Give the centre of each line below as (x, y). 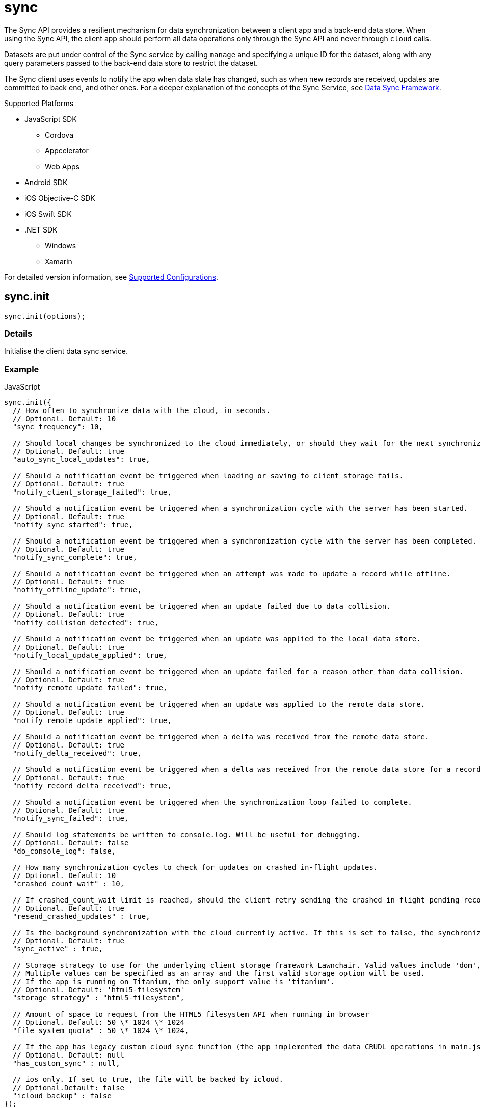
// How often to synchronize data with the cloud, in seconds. (141, 411)
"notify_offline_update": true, (77, 590)
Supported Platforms (39, 103)
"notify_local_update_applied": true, (90, 655)
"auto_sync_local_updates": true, (81, 460)
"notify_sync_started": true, (73, 525)
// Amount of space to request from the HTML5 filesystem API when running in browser (191, 1014)
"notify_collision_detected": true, (86, 623)
